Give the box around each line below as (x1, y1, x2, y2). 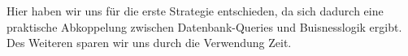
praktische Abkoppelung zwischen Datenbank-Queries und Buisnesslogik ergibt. (7, 18, 402, 35)
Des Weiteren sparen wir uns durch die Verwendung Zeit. (7, 34, 292, 51)
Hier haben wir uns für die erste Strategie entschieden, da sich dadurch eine (7, 2, 384, 19)
